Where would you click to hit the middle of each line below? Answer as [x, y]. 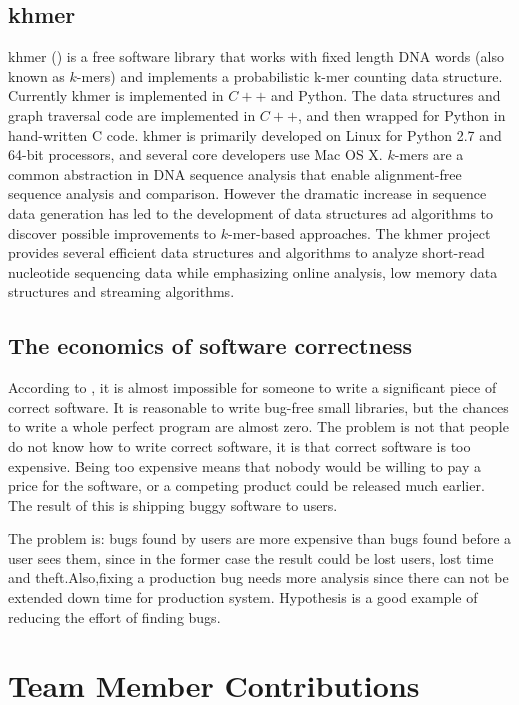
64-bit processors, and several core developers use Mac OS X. [195, 154]
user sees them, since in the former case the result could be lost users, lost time [251, 557]
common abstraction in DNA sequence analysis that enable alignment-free [235, 173]
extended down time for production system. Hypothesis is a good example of [243, 597]
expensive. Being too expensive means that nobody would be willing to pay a [244, 465]
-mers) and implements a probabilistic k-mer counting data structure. [289, 75]
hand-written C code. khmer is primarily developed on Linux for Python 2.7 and [255, 134]
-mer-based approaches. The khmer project [359, 232]
